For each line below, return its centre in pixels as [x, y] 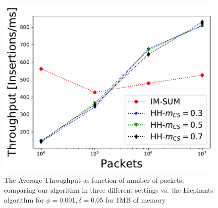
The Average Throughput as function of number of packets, [94, 180]
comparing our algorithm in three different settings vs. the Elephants [109, 189]
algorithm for [24, 199]
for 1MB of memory [136, 199]
